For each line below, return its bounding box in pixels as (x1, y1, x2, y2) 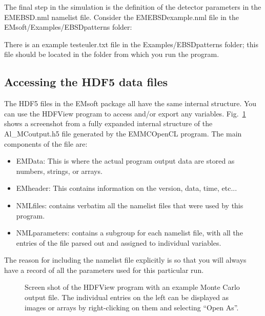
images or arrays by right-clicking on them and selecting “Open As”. (25, 302, 239, 312)
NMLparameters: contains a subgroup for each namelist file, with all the (16, 227, 243, 238)
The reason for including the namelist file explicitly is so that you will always (4, 254, 247, 265)
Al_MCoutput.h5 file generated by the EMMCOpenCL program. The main (4, 128, 242, 139)
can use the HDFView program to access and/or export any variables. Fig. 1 (4, 108, 246, 118)
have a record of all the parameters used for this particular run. (4, 264, 204, 275)
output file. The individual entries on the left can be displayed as (25, 292, 229, 303)
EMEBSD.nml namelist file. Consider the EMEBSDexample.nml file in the (4, 11, 239, 22)
